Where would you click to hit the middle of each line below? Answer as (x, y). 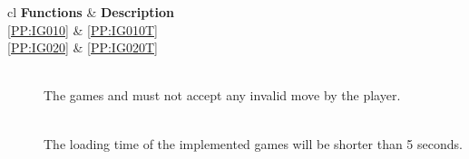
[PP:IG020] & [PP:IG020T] (83, 47)
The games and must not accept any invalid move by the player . (222, 95)
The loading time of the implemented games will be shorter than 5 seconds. (253, 143)
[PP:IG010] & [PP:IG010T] (83, 29)
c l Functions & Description (91, 12)
